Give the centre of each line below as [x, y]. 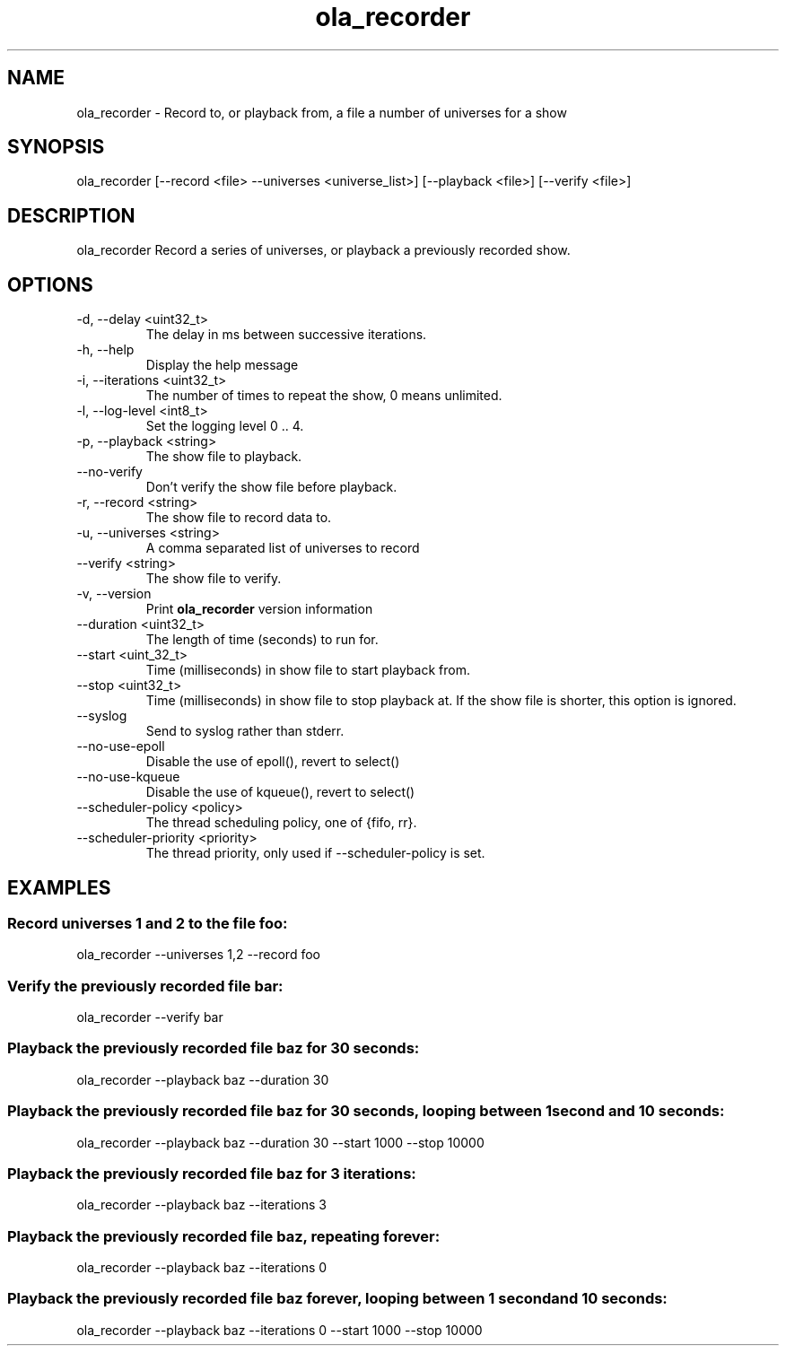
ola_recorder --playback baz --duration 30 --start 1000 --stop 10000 [280, 1142]
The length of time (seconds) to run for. [262, 640]
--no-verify [109, 472]
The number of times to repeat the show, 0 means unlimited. [324, 396]
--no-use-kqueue [128, 777]
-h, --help [105, 350]
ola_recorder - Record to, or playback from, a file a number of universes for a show [322, 112]
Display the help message [222, 365]
